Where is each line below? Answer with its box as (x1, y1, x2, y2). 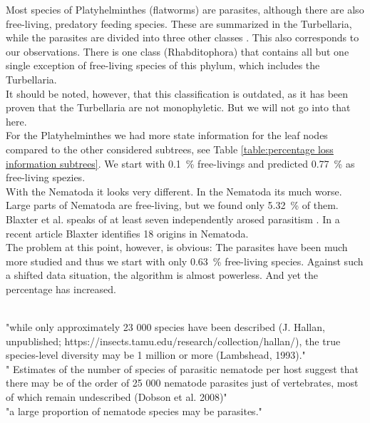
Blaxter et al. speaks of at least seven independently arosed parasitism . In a (6, 211, 340, 226)
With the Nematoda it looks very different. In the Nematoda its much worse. (6, 183, 342, 198)
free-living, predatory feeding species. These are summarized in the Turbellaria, (6, 16, 352, 31)
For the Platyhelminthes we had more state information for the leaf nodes (6, 128, 328, 143)
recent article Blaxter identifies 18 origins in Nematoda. (6, 225, 249, 240)
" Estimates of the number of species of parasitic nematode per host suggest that (6, 361, 359, 376)
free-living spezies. (6, 170, 86, 185)
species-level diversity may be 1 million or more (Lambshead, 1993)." (6, 347, 306, 362)
